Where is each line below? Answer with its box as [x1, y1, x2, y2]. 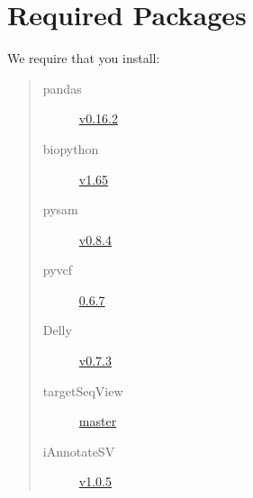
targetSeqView [42, 381, 123, 400]
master [78, 412, 117, 430]
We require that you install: [7, 49, 160, 68]
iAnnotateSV [42, 441, 115, 460]
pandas [42, 78, 82, 97]
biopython [42, 139, 99, 158]
